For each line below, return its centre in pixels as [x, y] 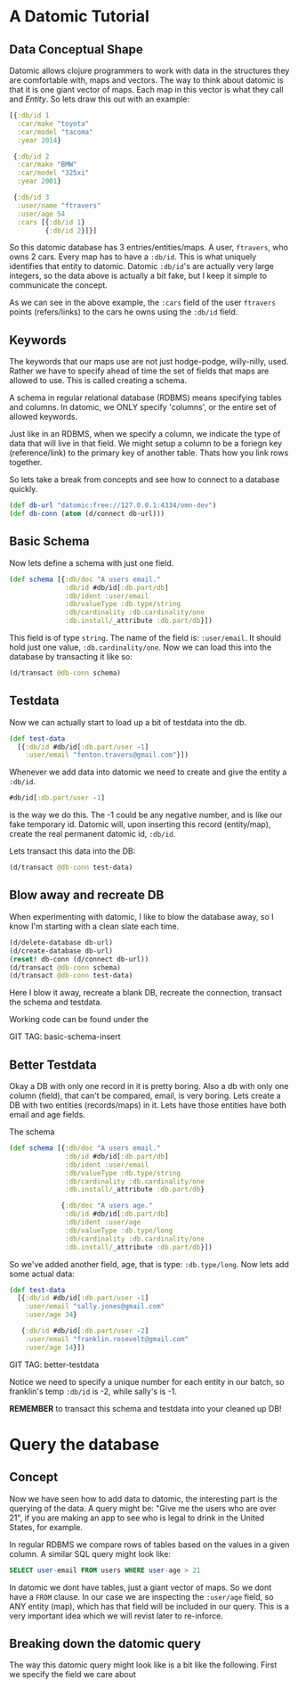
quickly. [24, 489]
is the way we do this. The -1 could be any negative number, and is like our [146, 815]
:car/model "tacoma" [55, 132]
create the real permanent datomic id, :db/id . [93, 834]
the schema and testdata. [56, 1002]
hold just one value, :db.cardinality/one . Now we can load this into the [141, 647]
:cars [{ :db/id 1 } [52, 222]
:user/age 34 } [51, 1315]
